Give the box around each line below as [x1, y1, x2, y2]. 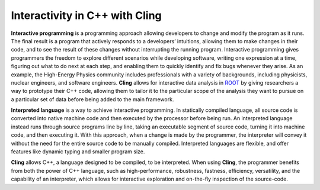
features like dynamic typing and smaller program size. [11, 148, 145, 155]
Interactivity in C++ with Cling [11, 9, 162, 22]
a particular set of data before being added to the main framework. [11, 95, 174, 103]
